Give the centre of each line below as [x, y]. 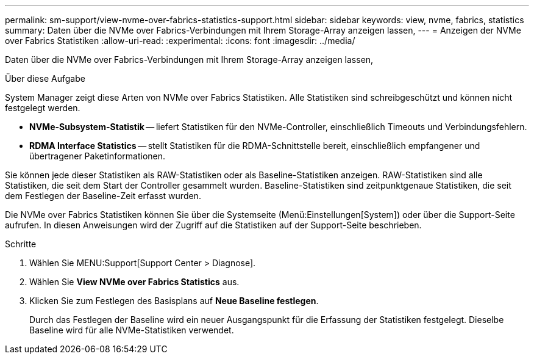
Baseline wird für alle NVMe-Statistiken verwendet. [132, 330]
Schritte [21, 244]
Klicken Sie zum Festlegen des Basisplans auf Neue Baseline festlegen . [174, 301]
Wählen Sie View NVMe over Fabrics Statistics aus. [134, 282]
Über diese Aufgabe [45, 78]
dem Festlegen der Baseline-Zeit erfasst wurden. [103, 196]
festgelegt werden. [43, 108]
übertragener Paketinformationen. [98, 156]
